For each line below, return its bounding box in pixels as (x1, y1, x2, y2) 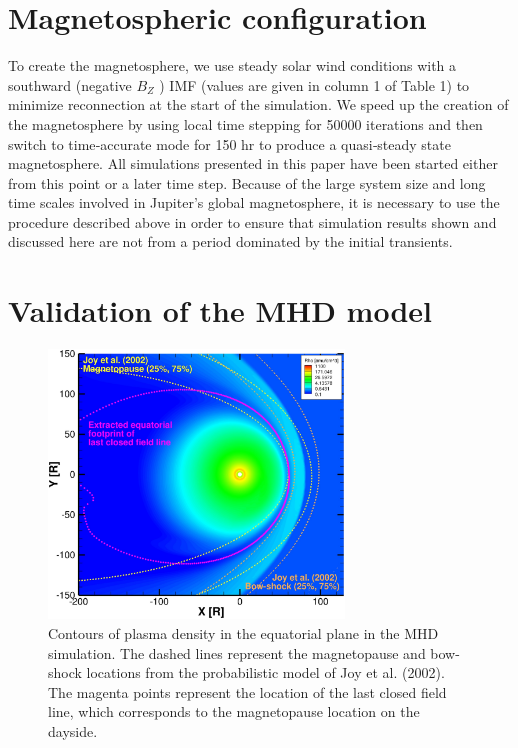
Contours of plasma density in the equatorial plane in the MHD (48, 622, 439, 643)
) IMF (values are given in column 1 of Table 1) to (159, 74, 470, 95)
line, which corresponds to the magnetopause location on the (48, 701, 420, 722)
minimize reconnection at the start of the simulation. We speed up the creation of (8, 94, 509, 115)
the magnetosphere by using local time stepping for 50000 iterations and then (8, 113, 483, 134)
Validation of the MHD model (8, 290, 433, 331)
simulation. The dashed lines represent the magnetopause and (48, 642, 426, 663)
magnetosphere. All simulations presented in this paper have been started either (8, 153, 498, 174)
